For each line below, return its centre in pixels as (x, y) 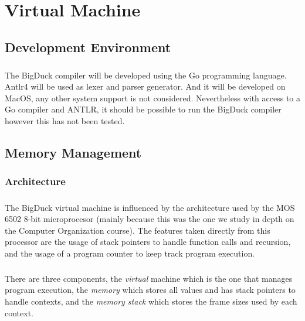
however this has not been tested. (65, 120)
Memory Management (73, 152)
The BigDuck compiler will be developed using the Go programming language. (146, 75)
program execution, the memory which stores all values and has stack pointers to (150, 290)
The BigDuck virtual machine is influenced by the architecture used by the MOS (150, 207)
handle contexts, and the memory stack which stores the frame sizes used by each (151, 301)
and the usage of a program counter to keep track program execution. (130, 253)
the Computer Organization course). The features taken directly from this (138, 230)
